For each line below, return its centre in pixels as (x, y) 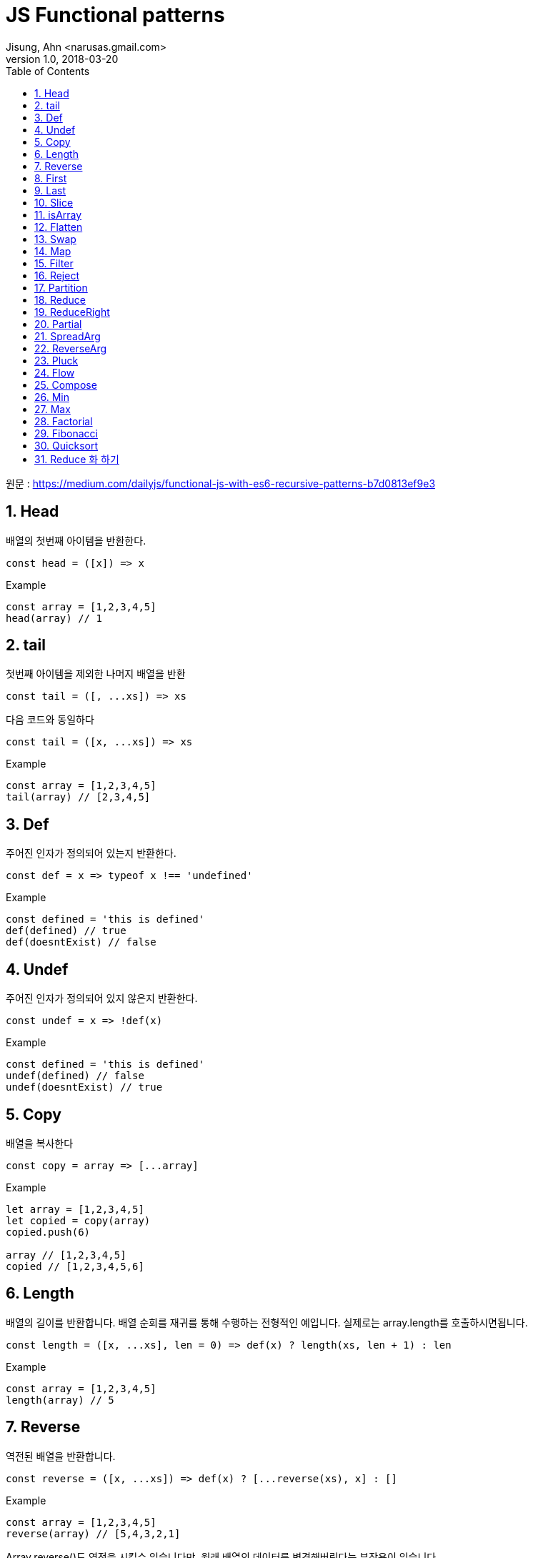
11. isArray (58, 214)
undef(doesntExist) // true (84, 1087)
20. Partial (58, 324)
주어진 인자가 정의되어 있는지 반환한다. (91, 853)
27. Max (53, 409)
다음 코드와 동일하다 (50, 720)
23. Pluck (56, 360)
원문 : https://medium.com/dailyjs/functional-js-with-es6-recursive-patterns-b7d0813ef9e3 (221, 483)
